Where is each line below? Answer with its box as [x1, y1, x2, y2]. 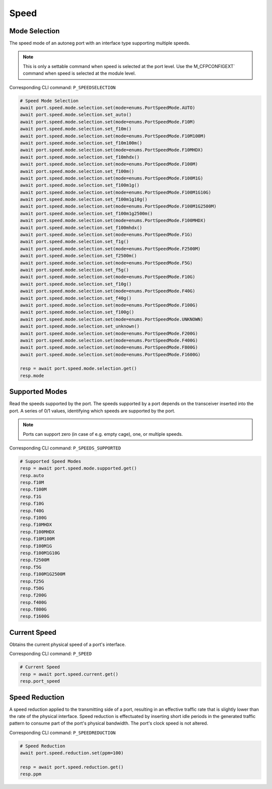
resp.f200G [20, 593, 47, 598]
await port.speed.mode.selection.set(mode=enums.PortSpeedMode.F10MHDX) [20, 147, 203, 153]
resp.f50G [20, 585, 44, 591]
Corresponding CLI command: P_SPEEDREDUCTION [9, 730, 116, 736]
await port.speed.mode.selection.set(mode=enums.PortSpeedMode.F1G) [20, 232, 193, 238]
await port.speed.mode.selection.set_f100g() [20, 309, 134, 315]
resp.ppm [20, 771, 42, 777]
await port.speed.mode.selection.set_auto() [20, 112, 132, 118]
